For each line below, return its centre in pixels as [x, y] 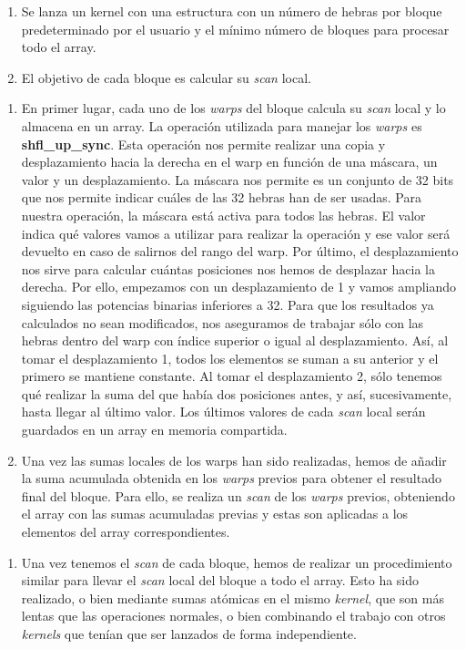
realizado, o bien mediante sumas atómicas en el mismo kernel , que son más [233, 597]
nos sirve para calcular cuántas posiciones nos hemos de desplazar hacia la [228, 268]
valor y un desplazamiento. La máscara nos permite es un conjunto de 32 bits [238, 179]
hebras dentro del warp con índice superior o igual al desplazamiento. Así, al [235, 340]
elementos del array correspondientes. [126, 532]
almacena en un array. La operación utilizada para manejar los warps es [222, 125]
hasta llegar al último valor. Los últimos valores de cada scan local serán [223, 412]
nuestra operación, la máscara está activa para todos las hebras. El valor [223, 215]
